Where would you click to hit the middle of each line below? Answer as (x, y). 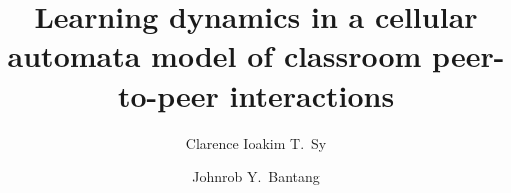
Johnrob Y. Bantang (256, 176)
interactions (312, 94)
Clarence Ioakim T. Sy (256, 142)
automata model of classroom (214, 55)
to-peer (168, 94)
